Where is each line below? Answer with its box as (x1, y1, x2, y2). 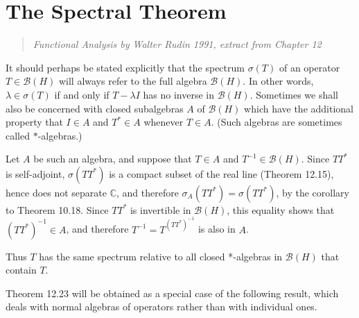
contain (6, 262, 37, 277)
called (6, 128, 30, 142)
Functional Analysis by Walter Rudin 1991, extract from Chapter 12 (33, 37, 322, 51)
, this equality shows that (227, 202, 335, 217)
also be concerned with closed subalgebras (6, 101, 184, 115)
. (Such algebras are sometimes (211, 115, 342, 129)
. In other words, (243, 74, 314, 88)
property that (6, 115, 63, 129)
